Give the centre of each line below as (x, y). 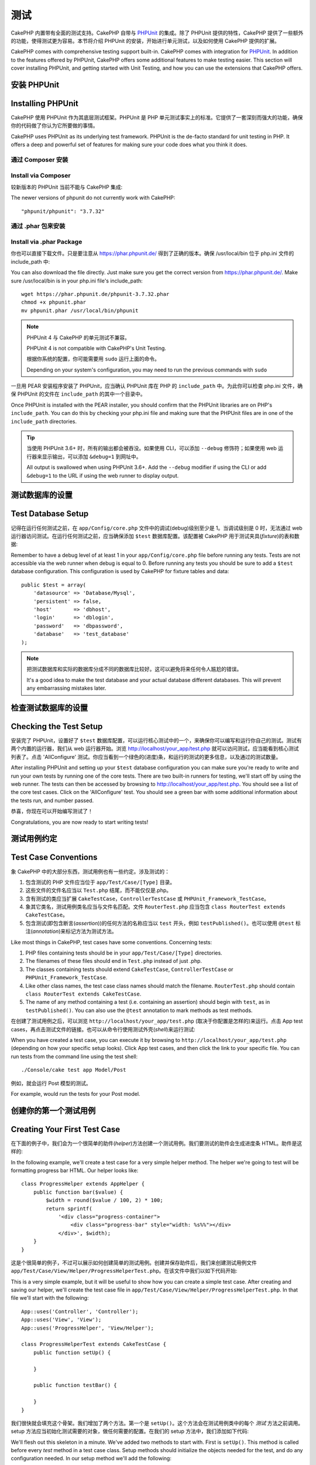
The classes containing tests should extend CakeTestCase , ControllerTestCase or (129, 969)
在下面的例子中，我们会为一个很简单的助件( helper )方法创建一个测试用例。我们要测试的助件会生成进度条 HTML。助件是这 (157, 1143)
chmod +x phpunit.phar (54, 302)
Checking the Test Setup (57, 726)
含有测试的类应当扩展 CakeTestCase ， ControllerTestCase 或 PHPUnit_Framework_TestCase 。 (147, 898)
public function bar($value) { (78, 1192)
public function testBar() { (75, 1385)
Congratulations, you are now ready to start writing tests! (80, 822)
